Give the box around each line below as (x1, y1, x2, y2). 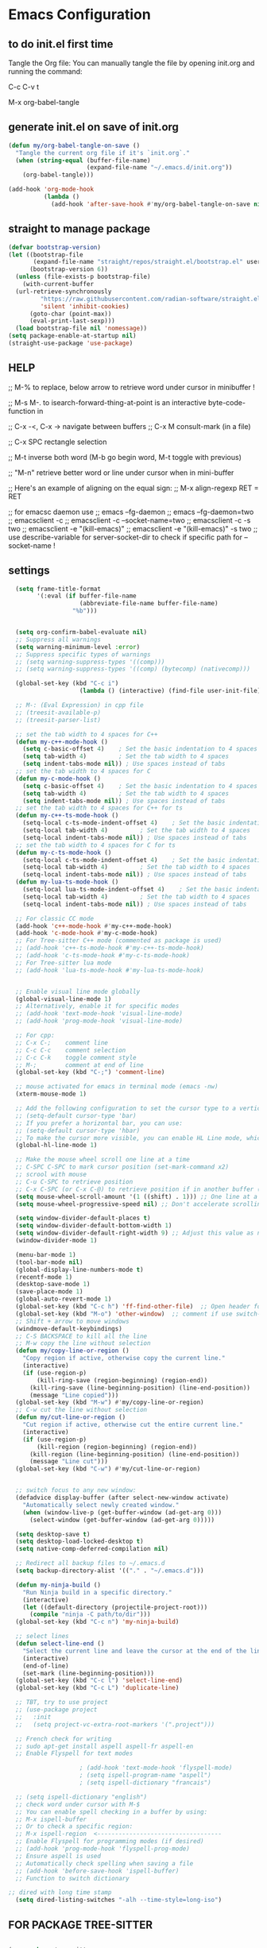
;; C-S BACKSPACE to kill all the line (15, 1332, 148, 1340)
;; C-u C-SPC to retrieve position (15, 1177, 133, 1185)
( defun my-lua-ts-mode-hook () (15, 878, 119, 887)
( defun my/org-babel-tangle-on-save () (8, 141, 141, 149)
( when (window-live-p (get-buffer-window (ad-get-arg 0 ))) (22, 1508, 222, 1517)
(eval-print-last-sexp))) (29, 317, 115, 325)
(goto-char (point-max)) (29, 310, 112, 318)
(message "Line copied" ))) (29, 1391, 119, 1399)
